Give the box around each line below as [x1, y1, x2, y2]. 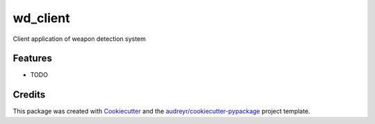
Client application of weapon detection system [12, 35, 146, 43]
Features [12, 53, 52, 64]
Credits [12, 89, 46, 100]
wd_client [12, 10, 70, 26]
